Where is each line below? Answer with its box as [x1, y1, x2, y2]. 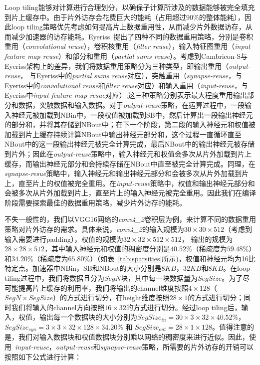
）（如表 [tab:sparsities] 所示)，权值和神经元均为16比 [90, 253, 256, 263]
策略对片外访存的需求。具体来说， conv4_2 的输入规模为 [4, 224, 184, 234]
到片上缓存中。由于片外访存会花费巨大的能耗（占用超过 [4, 11, 186, 22]
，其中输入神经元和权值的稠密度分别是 [44, 243, 171, 254]
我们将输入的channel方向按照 [11, 302, 105, 312]
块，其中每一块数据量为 [120, 273, 198, 283]
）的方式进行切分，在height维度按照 [52, 292, 170, 303]
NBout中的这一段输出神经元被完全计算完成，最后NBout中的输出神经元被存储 [4, 139, 255, 149]
